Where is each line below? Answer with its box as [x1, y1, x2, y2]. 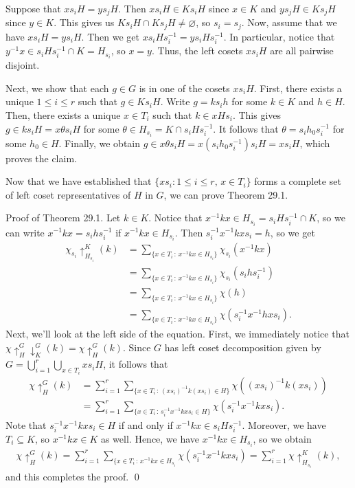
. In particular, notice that [223, 29, 335, 43]
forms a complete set [254, 174, 341, 188]
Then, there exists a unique [5, 107, 121, 122]
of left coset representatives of [5, 187, 131, 201]
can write [5, 225, 45, 239]
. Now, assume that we [241, 15, 337, 30]
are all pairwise [270, 43, 334, 58]
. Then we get [81, 29, 139, 43]
